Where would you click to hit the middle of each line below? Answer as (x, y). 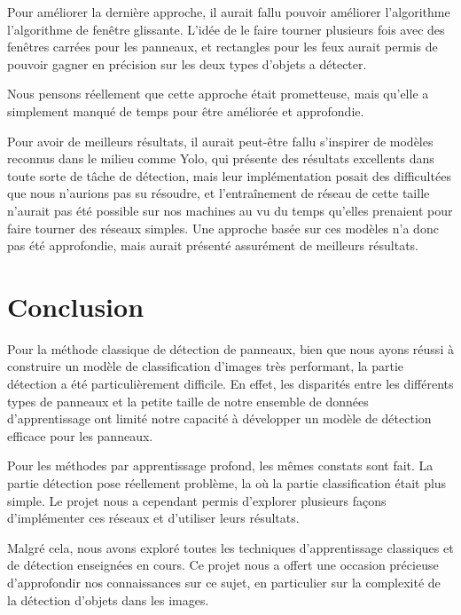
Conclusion (76, 306)
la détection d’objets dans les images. (108, 599)
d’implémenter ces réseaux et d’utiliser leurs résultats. (153, 518)
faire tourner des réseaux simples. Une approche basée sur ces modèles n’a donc (223, 228)
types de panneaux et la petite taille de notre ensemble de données (188, 401)
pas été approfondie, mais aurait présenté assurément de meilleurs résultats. (213, 245)
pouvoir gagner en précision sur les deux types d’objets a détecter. (187, 63)
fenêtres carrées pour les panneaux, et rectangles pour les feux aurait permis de (223, 47)
